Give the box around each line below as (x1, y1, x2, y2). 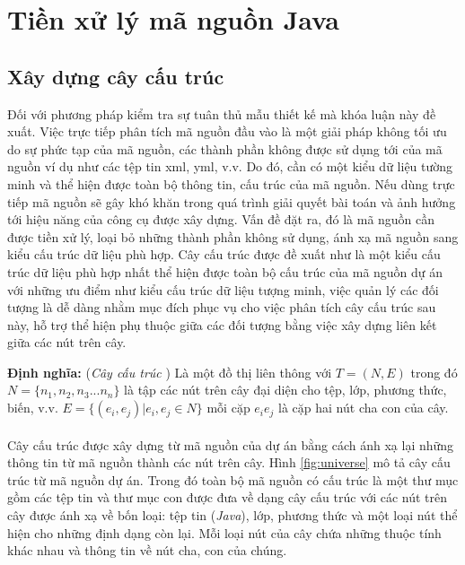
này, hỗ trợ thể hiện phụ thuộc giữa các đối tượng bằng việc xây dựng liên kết (7, 315, 437, 334)
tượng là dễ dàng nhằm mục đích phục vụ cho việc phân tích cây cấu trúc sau (7, 298, 436, 317)
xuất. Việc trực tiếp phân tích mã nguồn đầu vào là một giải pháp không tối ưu (7, 122, 447, 141)
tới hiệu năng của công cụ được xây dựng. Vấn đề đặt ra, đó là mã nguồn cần (7, 210, 435, 229)
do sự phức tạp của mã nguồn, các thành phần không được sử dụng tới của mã (7, 139, 443, 158)
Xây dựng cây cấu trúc (7, 62, 224, 90)
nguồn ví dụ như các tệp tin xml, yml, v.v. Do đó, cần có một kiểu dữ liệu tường (7, 157, 453, 176)
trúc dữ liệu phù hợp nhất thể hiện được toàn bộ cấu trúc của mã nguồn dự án (7, 262, 443, 281)
